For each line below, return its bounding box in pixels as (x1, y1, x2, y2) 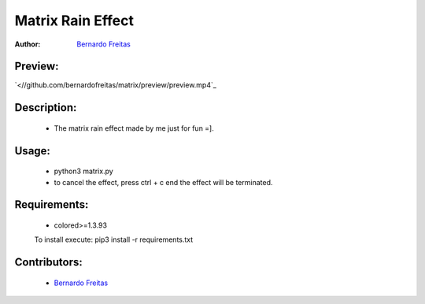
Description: (14, 101, 77, 114)
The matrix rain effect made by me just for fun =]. (54, 123, 214, 133)
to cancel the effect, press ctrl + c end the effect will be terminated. (54, 177, 273, 187)
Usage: (14, 144, 51, 158)
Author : (14, 39, 41, 49)
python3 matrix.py (54, 166, 113, 176)
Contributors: (14, 256, 83, 269)
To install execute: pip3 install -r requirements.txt (34, 235, 194, 244)
